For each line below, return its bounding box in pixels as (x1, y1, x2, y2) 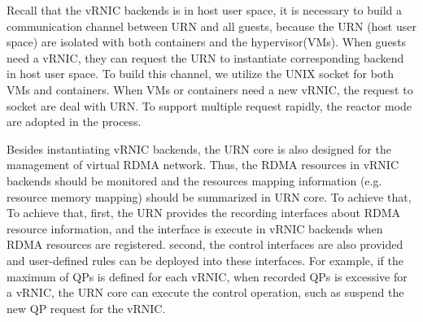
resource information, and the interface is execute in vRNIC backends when (7, 220, 383, 237)
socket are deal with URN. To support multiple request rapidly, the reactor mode (7, 97, 412, 114)
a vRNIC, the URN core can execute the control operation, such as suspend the (7, 284, 404, 301)
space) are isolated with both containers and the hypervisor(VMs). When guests (7, 33, 407, 50)
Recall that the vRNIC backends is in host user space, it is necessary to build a (7, 2, 402, 18)
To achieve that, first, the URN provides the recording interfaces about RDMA (7, 204, 401, 221)
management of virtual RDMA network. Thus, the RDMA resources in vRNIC (7, 156, 399, 173)
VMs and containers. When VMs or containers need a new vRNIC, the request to (7, 80, 413, 98)
